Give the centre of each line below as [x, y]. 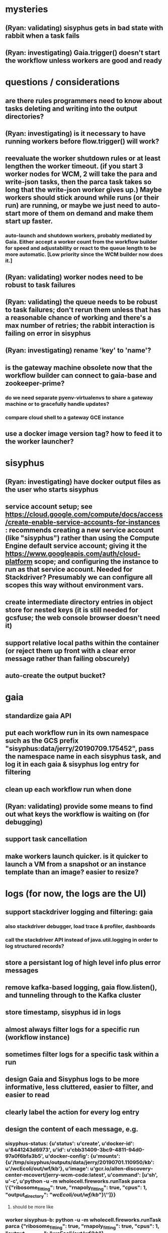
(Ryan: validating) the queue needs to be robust [81, 302]
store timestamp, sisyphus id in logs [63, 1012]
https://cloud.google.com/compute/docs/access [84, 515]
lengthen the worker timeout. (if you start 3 [74, 166]
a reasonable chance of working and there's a [78, 318]
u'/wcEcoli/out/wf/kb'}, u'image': [47, 1169]
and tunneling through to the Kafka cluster [73, 995]
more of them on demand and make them [88, 213]
